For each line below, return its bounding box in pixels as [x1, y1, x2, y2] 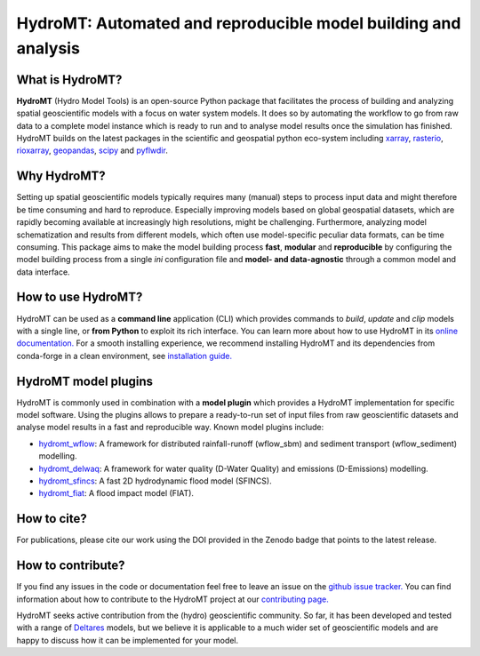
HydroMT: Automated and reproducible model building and [16, 13, 461, 33]
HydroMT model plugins [16, 373, 154, 388]
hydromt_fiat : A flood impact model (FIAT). [38, 488, 195, 499]
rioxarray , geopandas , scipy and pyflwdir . [16, 145, 168, 156]
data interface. [16, 267, 70, 277]
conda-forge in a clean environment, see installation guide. [16, 350, 233, 361]
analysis [16, 38, 80, 58]
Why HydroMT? [16, 169, 106, 184]
